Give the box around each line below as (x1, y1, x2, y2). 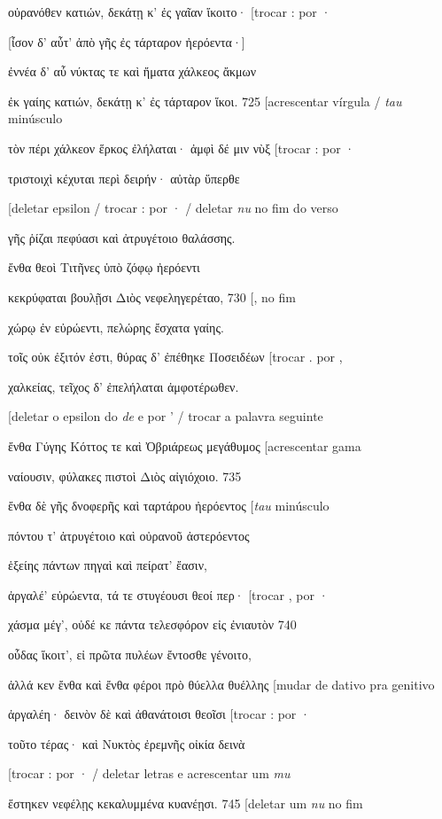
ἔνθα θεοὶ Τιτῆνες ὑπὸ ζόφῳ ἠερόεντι (8, 258, 200, 277)
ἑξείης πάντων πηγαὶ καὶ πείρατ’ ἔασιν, (8, 556, 207, 574)
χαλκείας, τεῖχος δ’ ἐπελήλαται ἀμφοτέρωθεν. (8, 377, 239, 395)
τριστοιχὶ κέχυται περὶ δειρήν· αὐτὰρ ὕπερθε (8, 168, 240, 187)
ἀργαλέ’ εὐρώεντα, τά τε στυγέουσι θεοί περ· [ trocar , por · (8, 585, 329, 604)
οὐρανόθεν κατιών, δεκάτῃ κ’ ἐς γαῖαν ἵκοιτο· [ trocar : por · (8, 3, 331, 20)
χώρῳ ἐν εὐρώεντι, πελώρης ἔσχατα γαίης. (8, 317, 224, 336)
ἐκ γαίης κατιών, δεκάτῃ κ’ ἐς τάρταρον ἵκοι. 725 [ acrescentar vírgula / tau (8, 91, 402, 110)
